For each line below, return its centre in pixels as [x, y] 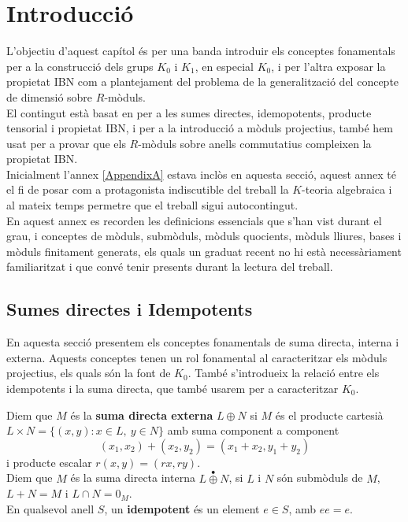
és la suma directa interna [133, 478]
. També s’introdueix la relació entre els [284, 373]
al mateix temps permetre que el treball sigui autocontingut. [152, 205]
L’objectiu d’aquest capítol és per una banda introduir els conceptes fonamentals [201, 51]
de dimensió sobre [50, 96]
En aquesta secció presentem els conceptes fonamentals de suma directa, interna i [203, 342]
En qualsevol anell [50, 508]
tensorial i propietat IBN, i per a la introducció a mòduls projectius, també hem [200, 128]
